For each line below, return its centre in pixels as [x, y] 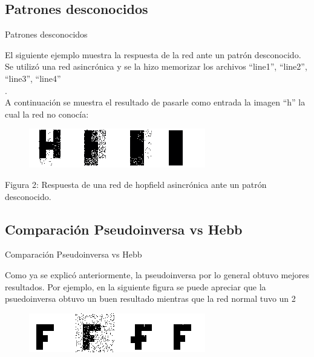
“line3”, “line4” [33, 78]
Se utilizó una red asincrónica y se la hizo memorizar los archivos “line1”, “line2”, [156, 66]
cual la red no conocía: [47, 114]
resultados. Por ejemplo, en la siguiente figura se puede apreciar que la [136, 286]
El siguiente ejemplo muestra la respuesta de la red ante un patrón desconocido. [153, 54]
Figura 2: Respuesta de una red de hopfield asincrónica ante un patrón [136, 184]
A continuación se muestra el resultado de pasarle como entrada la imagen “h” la [155, 102]
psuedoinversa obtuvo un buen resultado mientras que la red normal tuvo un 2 [150, 299]
